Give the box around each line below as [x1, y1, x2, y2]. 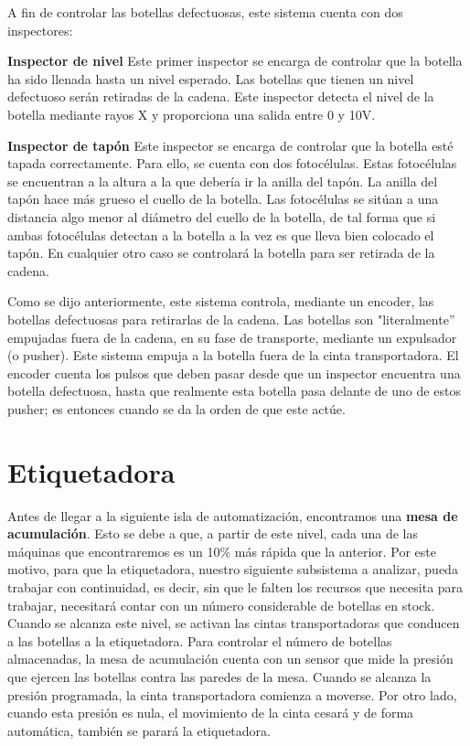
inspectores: [7, 20, 73, 39]
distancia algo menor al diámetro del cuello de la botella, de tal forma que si [7, 207, 436, 226]
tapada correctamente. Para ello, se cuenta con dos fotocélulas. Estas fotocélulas [7, 154, 457, 173]
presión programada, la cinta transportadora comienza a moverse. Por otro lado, [7, 685, 457, 704]
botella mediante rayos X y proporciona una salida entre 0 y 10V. [7, 104, 376, 123]
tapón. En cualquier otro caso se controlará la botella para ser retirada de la [7, 243, 435, 262]
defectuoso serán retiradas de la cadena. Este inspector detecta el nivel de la [7, 87, 434, 106]
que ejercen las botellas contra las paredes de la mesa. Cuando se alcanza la [7, 666, 432, 686]
